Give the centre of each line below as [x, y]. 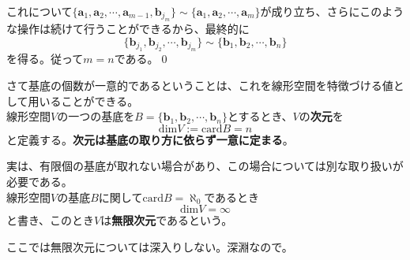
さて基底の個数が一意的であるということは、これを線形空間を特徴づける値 [200, 85]
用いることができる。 [83, 100]
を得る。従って [45, 59]
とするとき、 [260, 116]
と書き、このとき [51, 220]
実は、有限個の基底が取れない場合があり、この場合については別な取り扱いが [205, 166]
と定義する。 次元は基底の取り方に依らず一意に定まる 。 [150, 139]
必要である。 [39, 181]
